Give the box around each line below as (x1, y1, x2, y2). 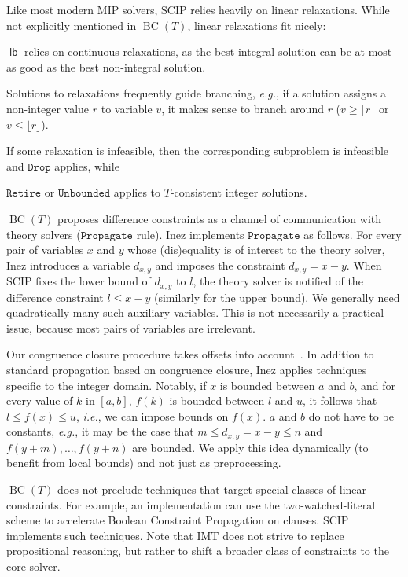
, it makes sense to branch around (161, 100, 324, 116)
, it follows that (302, 392, 377, 409)
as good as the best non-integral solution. (6, 58, 206, 75)
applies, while (54, 157, 119, 174)
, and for (354, 377, 395, 393)
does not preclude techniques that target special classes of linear (57, 481, 367, 498)
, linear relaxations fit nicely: (187, 17, 326, 33)
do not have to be (308, 407, 394, 424)
